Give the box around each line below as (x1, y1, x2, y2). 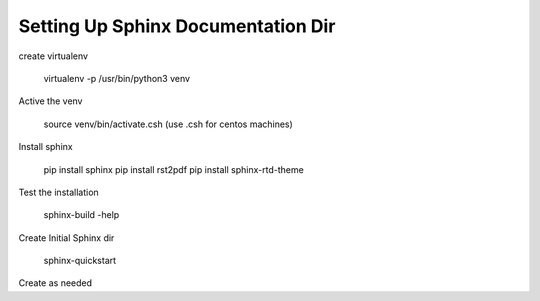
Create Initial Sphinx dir (18, 231, 115, 244)
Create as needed (18, 277, 93, 289)
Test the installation (18, 186, 99, 198)
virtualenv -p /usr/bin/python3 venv (43, 72, 190, 84)
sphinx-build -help (43, 209, 120, 221)
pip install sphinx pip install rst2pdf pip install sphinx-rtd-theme (43, 163, 304, 175)
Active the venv (18, 95, 83, 107)
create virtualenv (18, 50, 89, 62)
